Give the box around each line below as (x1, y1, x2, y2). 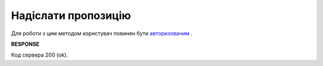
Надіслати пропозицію (11, 9, 131, 22)
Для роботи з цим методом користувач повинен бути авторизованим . (11, 30, 193, 37)
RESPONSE (11, 40, 40, 48)
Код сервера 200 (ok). (11, 51, 68, 59)
